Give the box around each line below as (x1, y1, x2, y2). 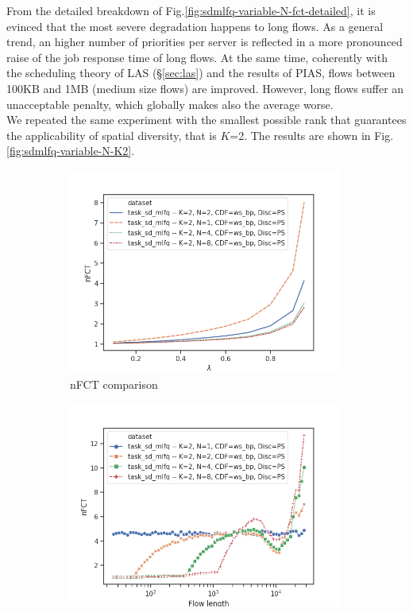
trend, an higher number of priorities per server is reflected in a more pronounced (6, 33, 403, 50)
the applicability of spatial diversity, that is (6, 126, 217, 143)
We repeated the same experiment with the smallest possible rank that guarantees (6, 111, 407, 128)
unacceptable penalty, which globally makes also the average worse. (6, 95, 334, 112)
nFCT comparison (70, 375, 158, 392)
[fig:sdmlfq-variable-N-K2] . (6, 142, 135, 159)
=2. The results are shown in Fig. (230, 126, 394, 143)
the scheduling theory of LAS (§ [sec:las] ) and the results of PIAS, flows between (6, 64, 396, 81)
